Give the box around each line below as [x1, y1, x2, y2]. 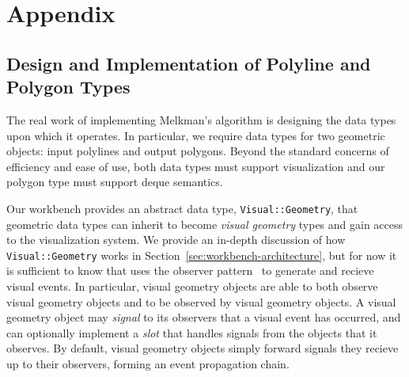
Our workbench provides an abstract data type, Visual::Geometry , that [6, 200, 358, 216]
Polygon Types [6, 74, 131, 99]
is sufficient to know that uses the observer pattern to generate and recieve [6, 262, 374, 279]
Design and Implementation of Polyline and [6, 51, 371, 75]
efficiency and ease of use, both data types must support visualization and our [6, 158, 385, 174]
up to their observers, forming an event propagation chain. [6, 356, 290, 371]
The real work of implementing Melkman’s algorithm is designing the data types [6, 111, 396, 128]
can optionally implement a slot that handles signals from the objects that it [6, 324, 377, 341]
